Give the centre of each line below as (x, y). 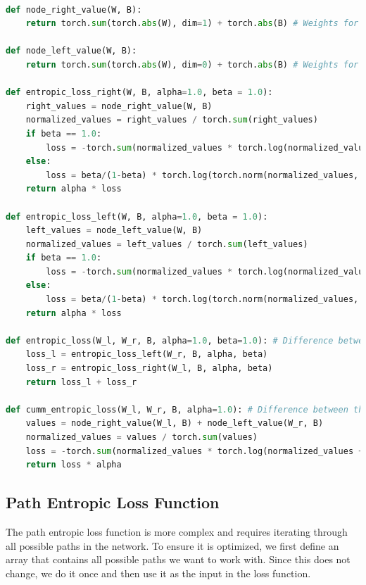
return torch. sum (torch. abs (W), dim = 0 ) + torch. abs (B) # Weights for (192, 64)
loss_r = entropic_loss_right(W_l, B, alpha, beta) (149, 369)
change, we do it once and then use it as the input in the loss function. (158, 573)
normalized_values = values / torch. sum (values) (142, 437)
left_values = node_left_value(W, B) (114, 231)
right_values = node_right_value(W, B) (119, 106)
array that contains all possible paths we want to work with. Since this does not (178, 559)
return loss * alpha (74, 465)
